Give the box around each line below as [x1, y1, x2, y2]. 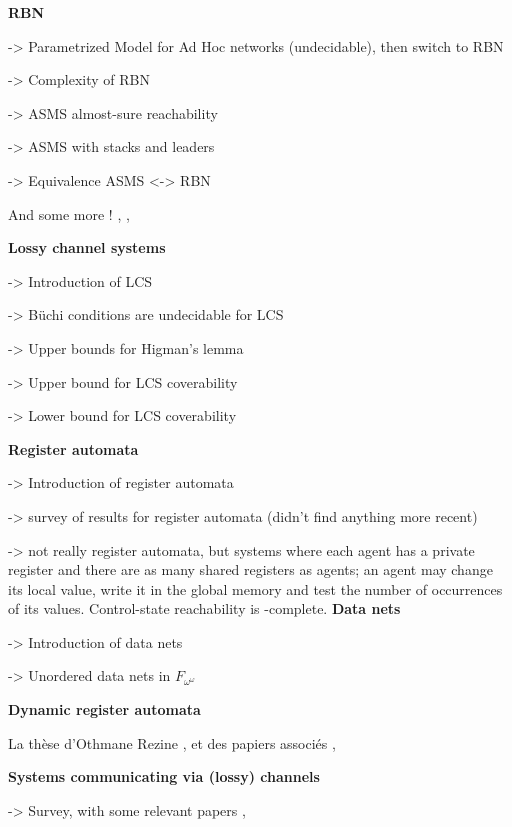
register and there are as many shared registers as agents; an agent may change [8, 559, 493, 580]
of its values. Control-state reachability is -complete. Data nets [8, 598, 401, 619]
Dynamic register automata [8, 699, 201, 720]
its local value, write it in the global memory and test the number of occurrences [8, 578, 503, 599]
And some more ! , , [8, 203, 130, 224]
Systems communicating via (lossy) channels [8, 766, 320, 787]
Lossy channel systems [8, 237, 166, 258]
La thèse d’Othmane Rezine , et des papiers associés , [8, 732, 336, 753]
